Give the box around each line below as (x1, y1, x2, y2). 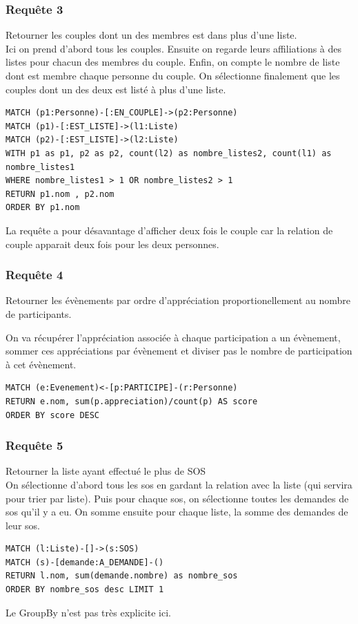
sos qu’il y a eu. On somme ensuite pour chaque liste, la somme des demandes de (6, 504, 348, 519)
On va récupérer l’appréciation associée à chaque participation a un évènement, (6, 330, 341, 344)
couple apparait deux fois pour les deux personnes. (6, 236, 219, 251)
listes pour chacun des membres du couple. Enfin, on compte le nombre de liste (6, 55, 340, 69)
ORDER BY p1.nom (6, 202, 80, 213)
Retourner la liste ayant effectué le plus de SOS (6, 464, 206, 478)
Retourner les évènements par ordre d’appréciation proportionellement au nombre (6, 293, 351, 308)
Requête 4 (6, 266, 63, 283)
